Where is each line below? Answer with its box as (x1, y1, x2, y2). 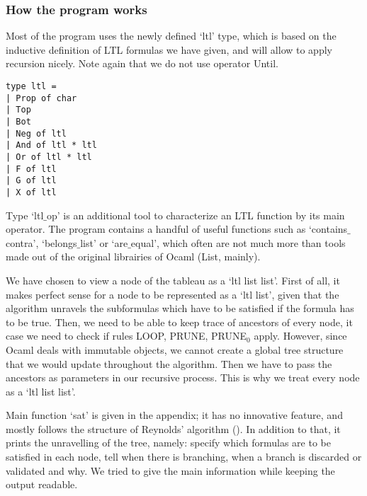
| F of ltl (6, 163, 57, 174)
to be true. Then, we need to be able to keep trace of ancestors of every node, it (6, 314, 353, 329)
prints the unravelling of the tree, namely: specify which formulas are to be (6, 435, 331, 450)
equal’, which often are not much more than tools (130, 235, 346, 250)
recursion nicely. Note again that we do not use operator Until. (6, 56, 278, 71)
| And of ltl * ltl (6, 140, 97, 151)
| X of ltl (6, 187, 57, 197)
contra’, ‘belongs (6, 235, 77, 250)
